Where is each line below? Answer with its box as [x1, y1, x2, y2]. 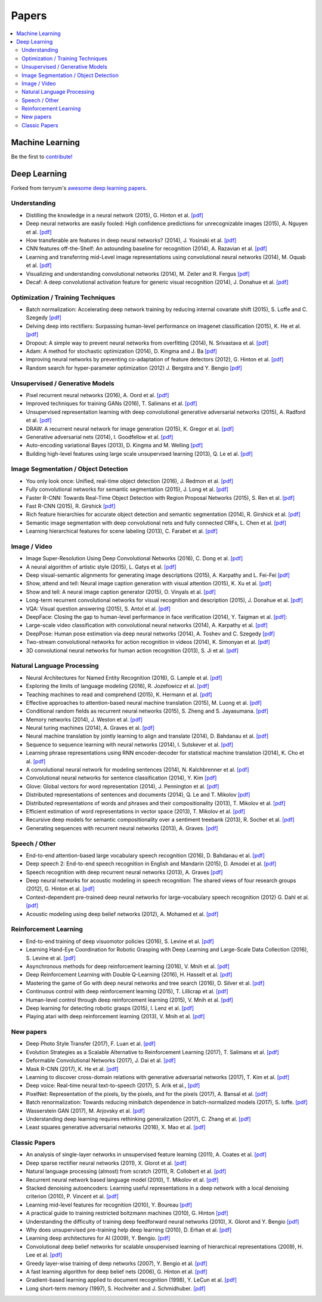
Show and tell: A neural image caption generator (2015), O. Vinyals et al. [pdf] [26, 588, 216, 595]
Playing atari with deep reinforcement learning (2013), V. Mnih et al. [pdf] [26, 1013, 205, 1020]
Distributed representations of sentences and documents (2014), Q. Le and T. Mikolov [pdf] [26, 791, 250, 799]
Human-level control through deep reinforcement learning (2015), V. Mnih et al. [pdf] [26, 996, 234, 1003]
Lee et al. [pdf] [26, 1251, 63, 1258]
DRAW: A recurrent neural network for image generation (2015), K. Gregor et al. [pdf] [26, 425, 234, 432]
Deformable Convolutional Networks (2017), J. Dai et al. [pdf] [26, 1057, 176, 1064]
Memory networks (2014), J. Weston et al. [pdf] [26, 716, 143, 723]
